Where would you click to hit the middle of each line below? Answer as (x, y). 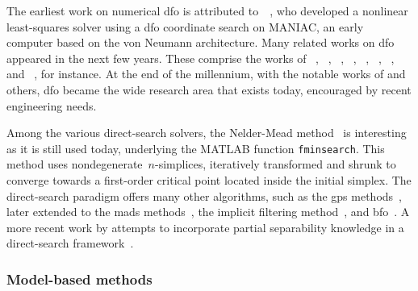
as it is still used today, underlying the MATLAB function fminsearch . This (196, 148)
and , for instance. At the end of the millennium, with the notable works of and (206, 74)
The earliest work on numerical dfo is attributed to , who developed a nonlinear (207, 10)
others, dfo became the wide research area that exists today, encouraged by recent (209, 89)
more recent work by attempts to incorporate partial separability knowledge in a (205, 227)
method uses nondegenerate (75, 164)
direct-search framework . (70, 243)
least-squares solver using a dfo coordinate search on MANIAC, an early (185, 26)
